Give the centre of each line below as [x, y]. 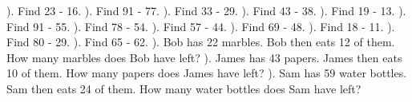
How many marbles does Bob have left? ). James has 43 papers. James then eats [204, 57]
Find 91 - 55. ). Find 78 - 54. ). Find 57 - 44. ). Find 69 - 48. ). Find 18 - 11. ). [201, 26]
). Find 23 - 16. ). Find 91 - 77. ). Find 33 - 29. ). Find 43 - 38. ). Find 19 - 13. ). [206, 10]
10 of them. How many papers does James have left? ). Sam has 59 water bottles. [207, 73]
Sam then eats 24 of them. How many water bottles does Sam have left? [184, 88]
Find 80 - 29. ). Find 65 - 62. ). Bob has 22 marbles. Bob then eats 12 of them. [201, 42]
